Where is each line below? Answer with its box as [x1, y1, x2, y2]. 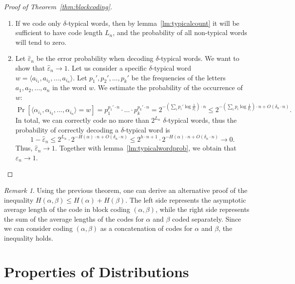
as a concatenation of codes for [100, 223, 193, 233]
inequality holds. [4, 232, 53, 243]
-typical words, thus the [166, 115, 237, 125]
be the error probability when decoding [36, 53, 154, 63]
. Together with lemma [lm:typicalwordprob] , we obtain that [55, 143, 236, 153]
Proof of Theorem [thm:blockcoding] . [4, 1, 113, 11]
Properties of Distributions [4, 261, 189, 281]
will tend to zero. [15, 37, 67, 47]
